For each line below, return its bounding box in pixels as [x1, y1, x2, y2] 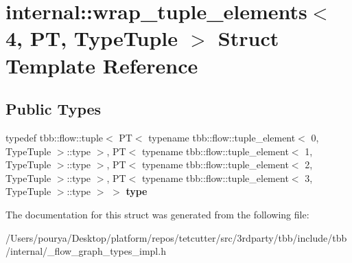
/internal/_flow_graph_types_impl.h [5, 244, 166, 258]
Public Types [5, 98, 102, 119]
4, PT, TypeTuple [5, 24, 178, 52]
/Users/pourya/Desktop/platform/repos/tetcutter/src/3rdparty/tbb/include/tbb [5, 230, 347, 244]
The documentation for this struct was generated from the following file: [5, 207, 309, 221]
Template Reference [5, 51, 198, 79]
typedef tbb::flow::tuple [5, 130, 103, 144]
